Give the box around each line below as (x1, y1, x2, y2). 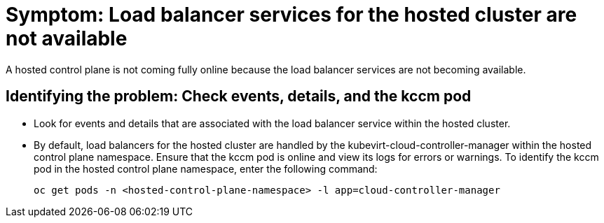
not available (6, 27, 128, 50)
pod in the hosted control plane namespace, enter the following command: (34, 162, 378, 175)
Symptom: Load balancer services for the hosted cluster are (6, 3, 577, 27)
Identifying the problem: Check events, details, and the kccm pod (6, 87, 472, 106)
